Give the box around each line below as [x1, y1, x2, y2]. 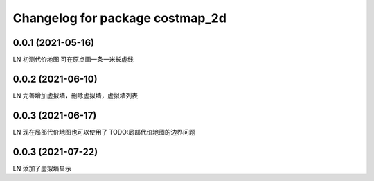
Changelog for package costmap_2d [12, 10, 226, 26]
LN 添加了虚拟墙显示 [12, 164, 72, 173]
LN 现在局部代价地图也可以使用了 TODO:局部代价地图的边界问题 [12, 128, 195, 136]
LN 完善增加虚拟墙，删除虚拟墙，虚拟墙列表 [12, 91, 139, 100]
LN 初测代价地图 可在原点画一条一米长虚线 [12, 55, 134, 64]
